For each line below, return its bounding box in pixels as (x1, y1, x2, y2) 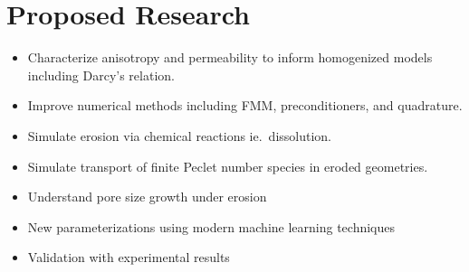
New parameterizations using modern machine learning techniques (27, 217, 396, 236)
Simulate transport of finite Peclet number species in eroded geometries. (27, 156, 428, 175)
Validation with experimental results (27, 248, 230, 267)
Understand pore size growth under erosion (27, 187, 267, 206)
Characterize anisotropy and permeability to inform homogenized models (27, 48, 433, 67)
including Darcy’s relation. (27, 65, 175, 84)
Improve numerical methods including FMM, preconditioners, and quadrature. (27, 96, 463, 115)
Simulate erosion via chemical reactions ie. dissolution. (27, 126, 332, 145)
